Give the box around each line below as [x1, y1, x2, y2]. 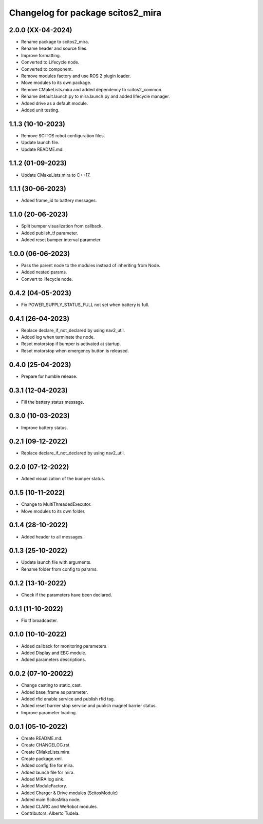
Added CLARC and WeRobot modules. [21, 803, 98, 809]
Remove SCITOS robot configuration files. [21, 132, 105, 139]
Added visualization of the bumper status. [21, 476, 105, 482]
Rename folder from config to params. [21, 566, 98, 572]
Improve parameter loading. [21, 709, 77, 715]
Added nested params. [21, 269, 67, 275]
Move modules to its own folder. [21, 508, 86, 514]
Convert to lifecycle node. [21, 276, 73, 282]
